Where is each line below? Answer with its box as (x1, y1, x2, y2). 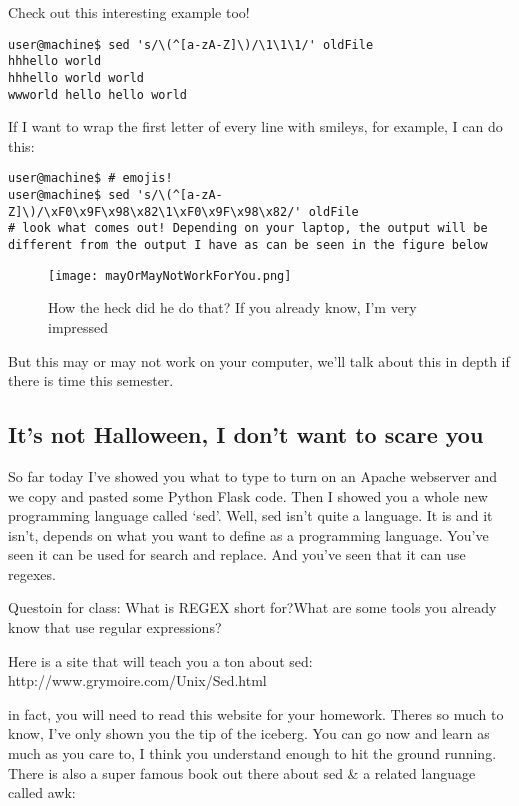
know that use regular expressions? (8, 617, 222, 638)
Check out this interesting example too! (8, 2, 250, 22)
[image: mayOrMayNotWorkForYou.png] (48, 268, 292, 283)
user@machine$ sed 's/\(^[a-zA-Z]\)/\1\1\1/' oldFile (8, 37, 374, 52)
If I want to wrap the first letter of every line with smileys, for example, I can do (8, 116, 503, 137)
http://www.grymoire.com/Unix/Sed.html (8, 670, 267, 691)
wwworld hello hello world (8, 87, 187, 102)
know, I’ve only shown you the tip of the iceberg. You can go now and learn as (8, 723, 490, 744)
